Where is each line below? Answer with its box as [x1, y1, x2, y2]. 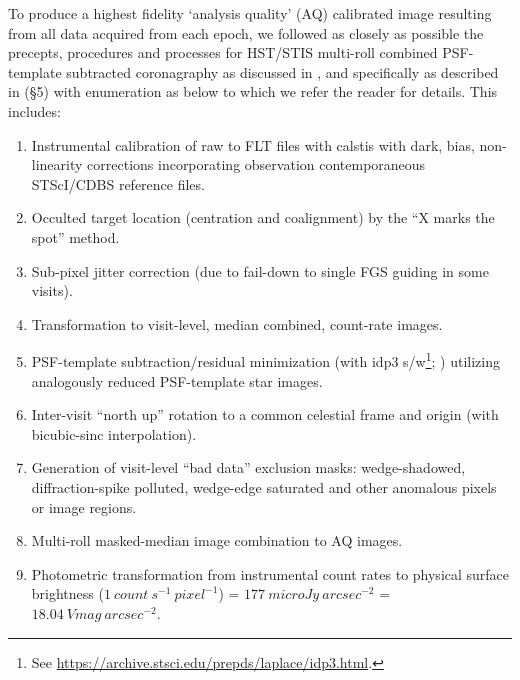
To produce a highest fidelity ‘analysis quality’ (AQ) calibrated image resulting [8, 3, 492, 23]
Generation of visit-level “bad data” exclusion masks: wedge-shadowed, [31, 457, 466, 478]
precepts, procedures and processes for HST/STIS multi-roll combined [8, 42, 438, 63]
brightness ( [31, 583, 104, 604]
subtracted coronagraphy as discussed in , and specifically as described [66, 61, 499, 82]
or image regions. [31, 496, 137, 517]
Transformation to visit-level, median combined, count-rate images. [31, 313, 443, 334]
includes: [8, 100, 61, 121]
